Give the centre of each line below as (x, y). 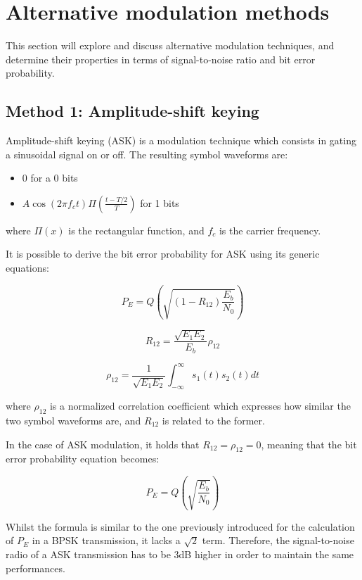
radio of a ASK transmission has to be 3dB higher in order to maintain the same (180, 554)
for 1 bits (160, 202)
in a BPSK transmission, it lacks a (106, 540)
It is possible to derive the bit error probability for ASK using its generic (163, 254)
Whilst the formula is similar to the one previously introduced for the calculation (180, 526)
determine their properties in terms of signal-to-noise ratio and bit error (161, 59)
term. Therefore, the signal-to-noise (278, 540)
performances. (35, 568)
